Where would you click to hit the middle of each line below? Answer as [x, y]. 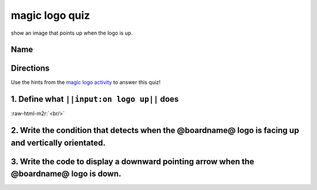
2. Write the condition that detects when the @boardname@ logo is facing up [155, 130]
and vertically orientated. [58, 143]
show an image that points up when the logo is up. [72, 33]
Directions [30, 69]
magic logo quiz [50, 15]
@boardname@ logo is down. [66, 174]
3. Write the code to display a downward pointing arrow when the [133, 161]
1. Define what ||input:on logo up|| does [95, 99]
